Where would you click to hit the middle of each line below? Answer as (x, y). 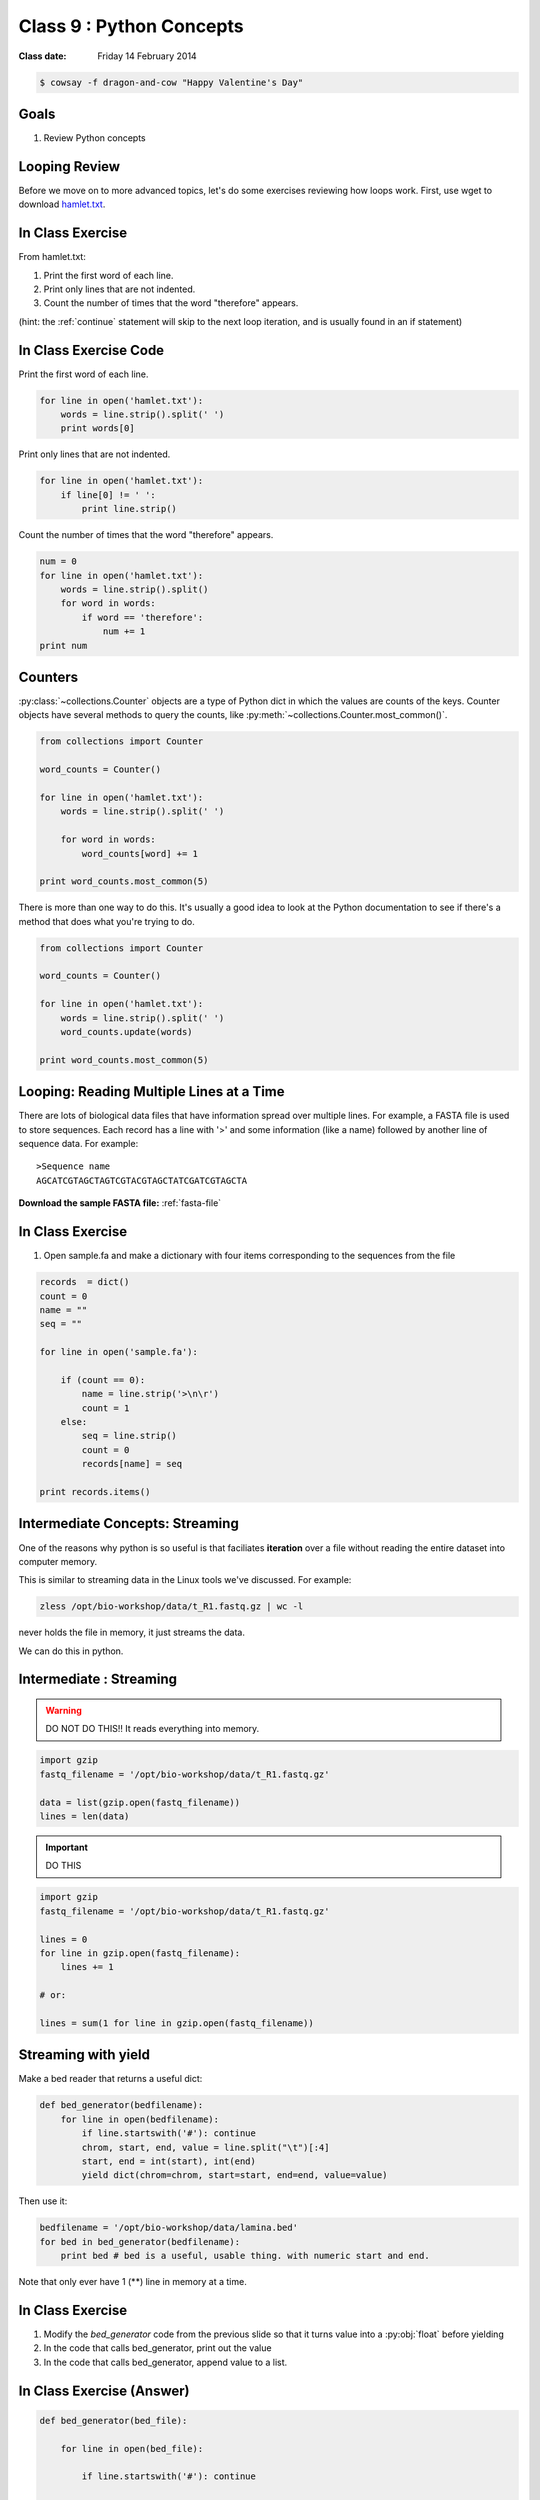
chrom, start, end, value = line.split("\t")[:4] (205, 2147)
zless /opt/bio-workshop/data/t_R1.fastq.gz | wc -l (171, 1606)
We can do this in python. (71, 1651)
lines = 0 (63, 1939)
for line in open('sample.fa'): (119, 1352)
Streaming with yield (84, 2055)
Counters (48, 676)
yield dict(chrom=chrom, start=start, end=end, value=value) (234, 2175)
